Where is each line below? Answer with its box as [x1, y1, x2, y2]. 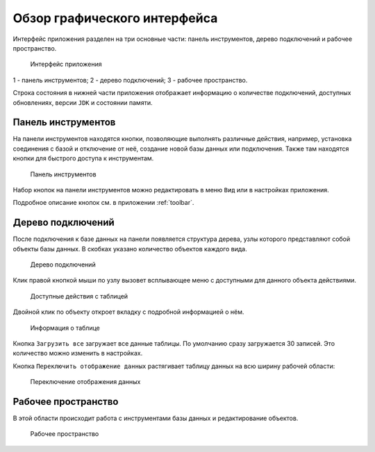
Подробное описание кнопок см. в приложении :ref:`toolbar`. [12, 199, 194, 207]
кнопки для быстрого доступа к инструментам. [12, 154, 154, 162]
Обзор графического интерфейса [12, 10, 218, 26]
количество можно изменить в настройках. [12, 349, 143, 358]
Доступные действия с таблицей [30, 292, 128, 300]
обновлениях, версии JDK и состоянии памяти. [12, 98, 153, 107]
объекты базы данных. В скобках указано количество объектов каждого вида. [12, 244, 247, 253]
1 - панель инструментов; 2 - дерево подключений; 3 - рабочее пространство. [12, 76, 248, 84]
